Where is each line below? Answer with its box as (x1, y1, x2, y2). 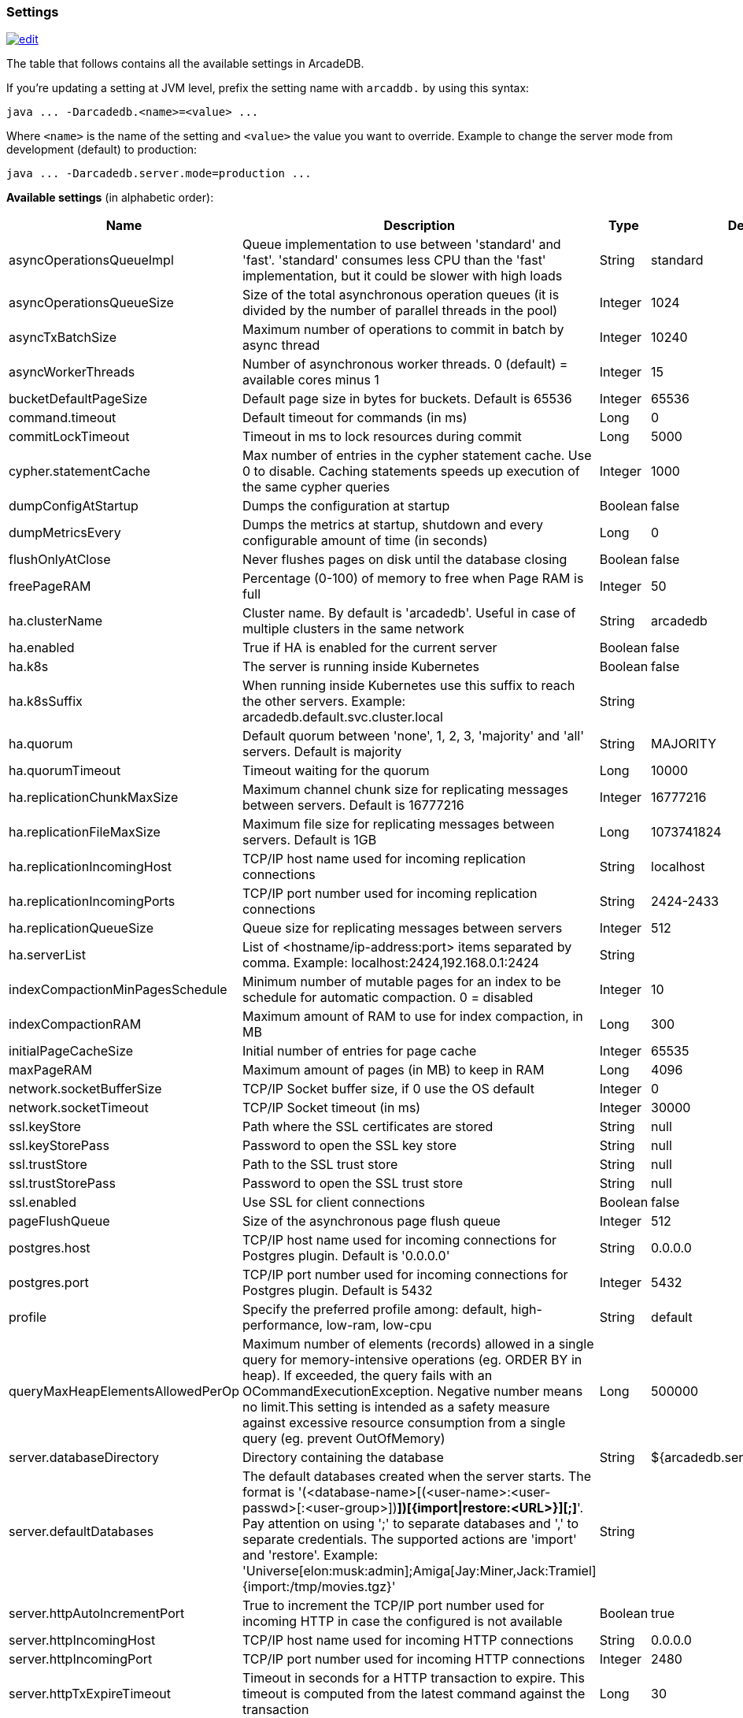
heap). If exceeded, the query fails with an (242, 1367, 493, 1384)
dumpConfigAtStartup (9, 498, 139, 514)
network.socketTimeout (9, 1100, 149, 1116)
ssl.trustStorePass (9, 1175, 116, 1192)
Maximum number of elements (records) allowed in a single (242, 1336, 594, 1353)
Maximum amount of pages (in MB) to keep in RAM (242, 1062, 545, 1078)
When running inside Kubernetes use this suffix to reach (242, 677, 575, 694)
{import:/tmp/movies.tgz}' (242, 1579, 396, 1595)
